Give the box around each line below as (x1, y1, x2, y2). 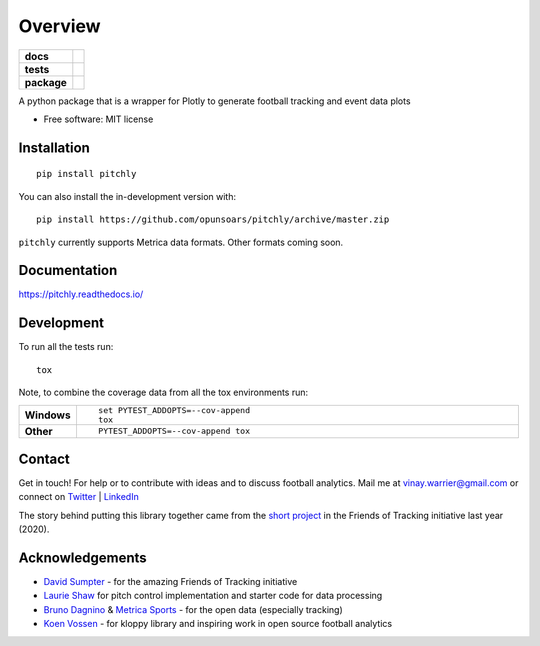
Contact (18, 450, 70, 467)
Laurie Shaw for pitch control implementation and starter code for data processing (43, 590, 383, 602)
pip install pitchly (36, 168, 137, 180)
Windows (24, 408, 71, 422)
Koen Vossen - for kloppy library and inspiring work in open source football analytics (43, 618, 393, 630)
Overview (18, 15, 101, 37)
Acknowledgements (18, 550, 147, 566)
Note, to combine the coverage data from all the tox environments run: (18, 386, 309, 399)
